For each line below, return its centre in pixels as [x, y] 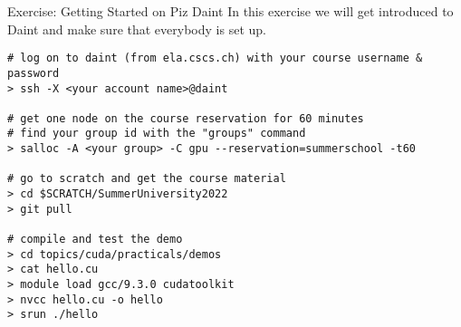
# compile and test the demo [95, 240]
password [34, 73]
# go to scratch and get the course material [147, 179]
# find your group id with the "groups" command [157, 134]
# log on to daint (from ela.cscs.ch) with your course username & [215, 58]
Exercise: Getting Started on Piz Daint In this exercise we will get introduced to [230, 11]
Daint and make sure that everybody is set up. [137, 29]
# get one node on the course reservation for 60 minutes [186, 118]
